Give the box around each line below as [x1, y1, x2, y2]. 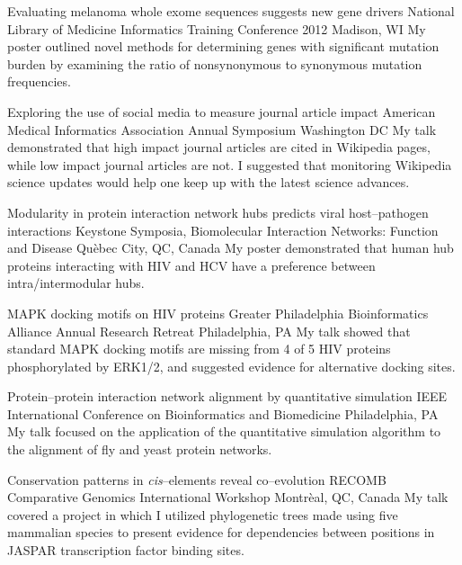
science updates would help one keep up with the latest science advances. [7, 173, 410, 192]
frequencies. [7, 72, 71, 91]
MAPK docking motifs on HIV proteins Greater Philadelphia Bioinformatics [7, 303, 429, 322]
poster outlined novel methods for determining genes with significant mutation [7, 37, 440, 56]
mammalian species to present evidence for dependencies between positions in [7, 523, 435, 542]
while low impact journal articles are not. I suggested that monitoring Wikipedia [7, 155, 452, 174]
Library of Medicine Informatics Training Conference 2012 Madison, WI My [7, 19, 426, 38]
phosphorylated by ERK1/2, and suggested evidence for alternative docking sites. [7, 356, 456, 375]
